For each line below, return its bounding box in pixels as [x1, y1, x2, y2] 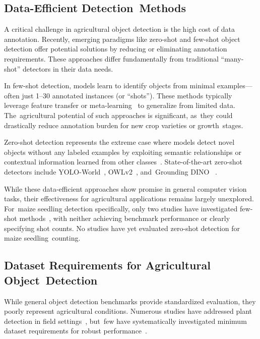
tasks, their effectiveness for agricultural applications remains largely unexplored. [4, 193, 254, 204]
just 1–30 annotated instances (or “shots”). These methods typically [22, 90, 232, 100]
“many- [221, 53, 244, 64]
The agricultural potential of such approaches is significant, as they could [4, 109, 233, 120]
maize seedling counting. [4, 233, 81, 243]
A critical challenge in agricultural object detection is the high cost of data [4, 24, 235, 34]
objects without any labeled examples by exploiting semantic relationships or [4, 146, 242, 157]
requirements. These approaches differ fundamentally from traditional [4, 53, 219, 64]
